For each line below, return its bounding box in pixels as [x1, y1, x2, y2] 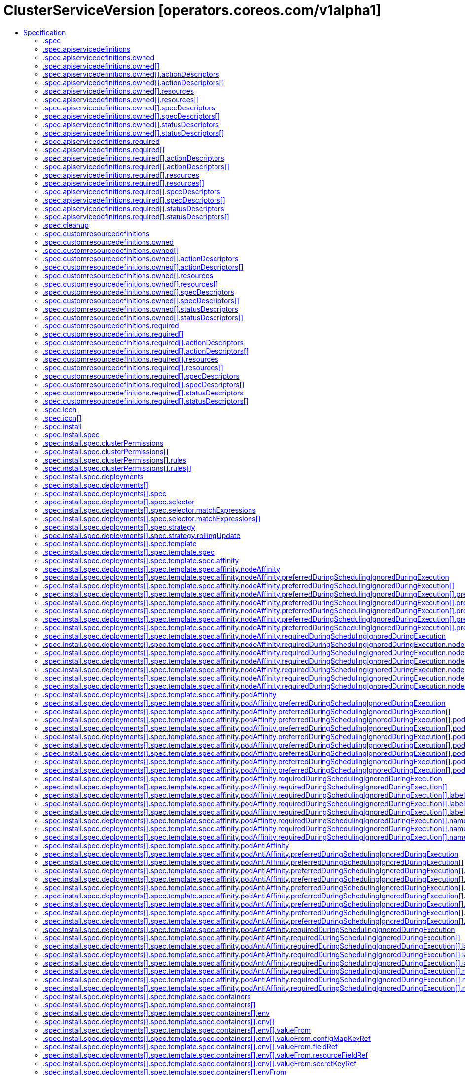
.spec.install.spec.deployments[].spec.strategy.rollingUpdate [43, 531, 241, 539]
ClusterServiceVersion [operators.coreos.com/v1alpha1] [3, 2, 381, 19]
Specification [23, 28, 66, 36]
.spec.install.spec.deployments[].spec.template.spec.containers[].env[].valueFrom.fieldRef [43, 1042, 338, 1051]
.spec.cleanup [43, 220, 89, 229]
